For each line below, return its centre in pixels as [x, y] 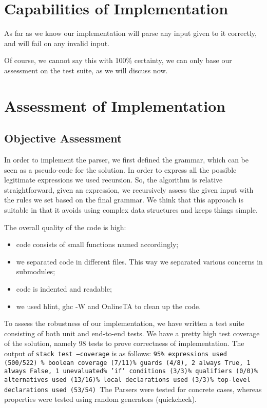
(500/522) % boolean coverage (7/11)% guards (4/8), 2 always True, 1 [127, 363]
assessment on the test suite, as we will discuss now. [86, 70]
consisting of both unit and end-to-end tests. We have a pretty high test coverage [132, 333]
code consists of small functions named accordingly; [97, 244]
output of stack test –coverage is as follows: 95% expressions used [116, 353]
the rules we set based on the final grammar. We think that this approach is [124, 200]
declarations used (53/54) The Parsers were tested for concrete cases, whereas [133, 389]
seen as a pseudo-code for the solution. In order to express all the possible [120, 169]
